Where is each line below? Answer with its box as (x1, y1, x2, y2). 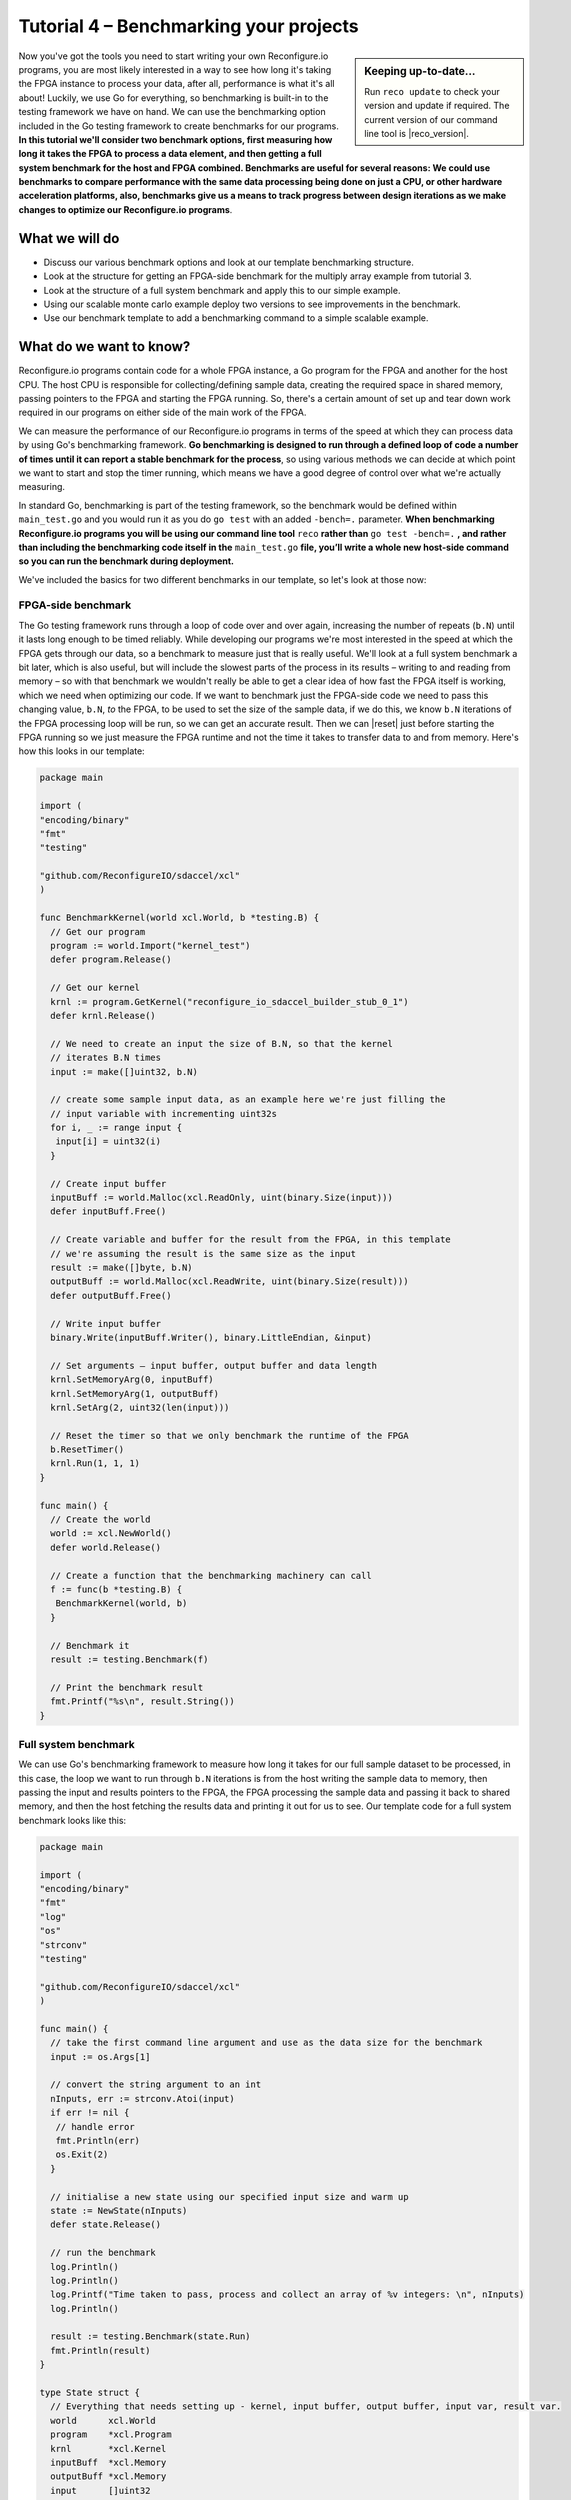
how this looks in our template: (18, 745, 145, 757)
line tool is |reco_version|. (364, 127, 470, 139)
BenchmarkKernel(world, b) (55, 1598, 188, 1609)
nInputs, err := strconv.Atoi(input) (50, 2093, 235, 2104)
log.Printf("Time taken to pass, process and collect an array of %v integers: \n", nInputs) (50, 2289, 525, 2300)
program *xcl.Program (50, 2429, 172, 2440)
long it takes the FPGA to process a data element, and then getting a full (18, 148, 322, 160)
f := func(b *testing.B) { (50, 1583, 183, 1595)
